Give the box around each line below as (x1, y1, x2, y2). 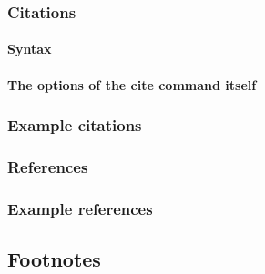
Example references (7, 197, 153, 219)
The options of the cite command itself (7, 75, 257, 94)
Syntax (7, 39, 52, 58)
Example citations (7, 114, 142, 137)
